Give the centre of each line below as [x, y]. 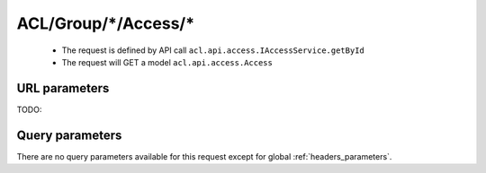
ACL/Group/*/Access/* [106, 23]
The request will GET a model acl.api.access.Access [167, 62]
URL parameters [63, 88]
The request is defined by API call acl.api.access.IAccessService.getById [213, 50]
